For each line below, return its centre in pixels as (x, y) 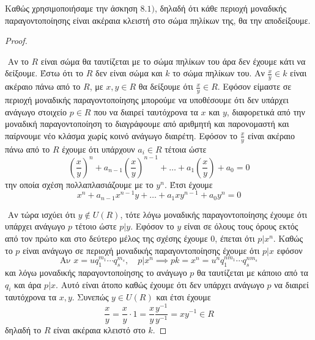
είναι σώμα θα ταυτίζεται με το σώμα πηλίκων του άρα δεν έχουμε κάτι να (173, 61)
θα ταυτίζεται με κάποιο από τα (253, 273)
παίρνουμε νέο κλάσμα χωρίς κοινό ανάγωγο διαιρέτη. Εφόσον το (121, 135)
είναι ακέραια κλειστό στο (99, 330)
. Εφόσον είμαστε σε (254, 86)
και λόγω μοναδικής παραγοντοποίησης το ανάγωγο (96, 273)
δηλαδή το (23, 330)
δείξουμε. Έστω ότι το (44, 73)
